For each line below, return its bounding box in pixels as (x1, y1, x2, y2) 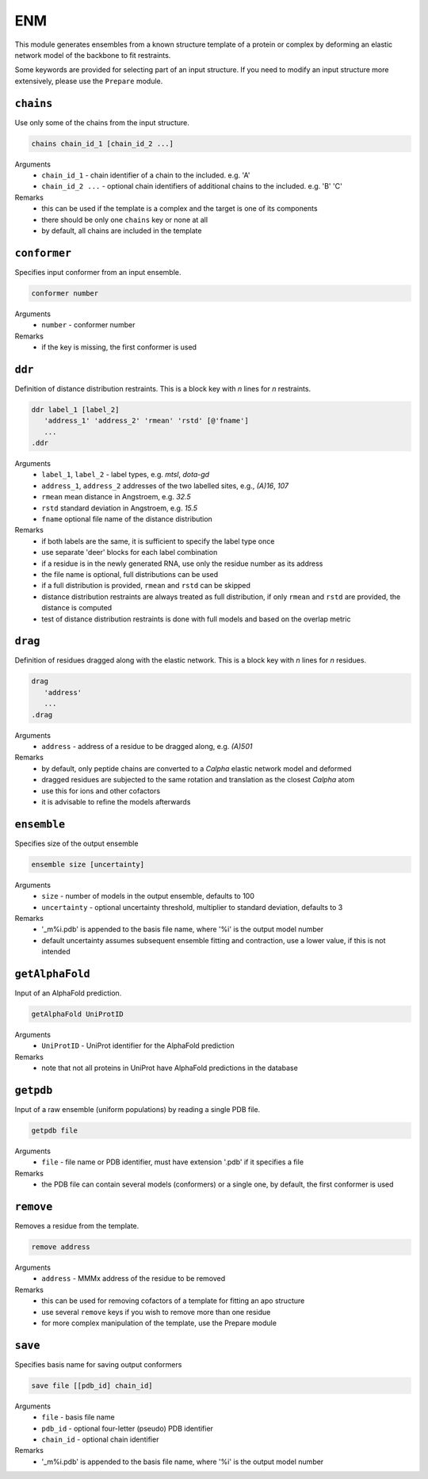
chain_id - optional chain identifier (41, 1435, 159, 1444)
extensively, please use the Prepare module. (14, 76, 163, 86)
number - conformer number (41, 320, 136, 330)
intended (41, 947, 71, 957)
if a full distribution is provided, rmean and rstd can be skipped (41, 581, 251, 590)
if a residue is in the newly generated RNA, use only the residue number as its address (41, 559, 323, 568)
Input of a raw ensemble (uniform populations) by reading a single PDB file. (14, 1105, 261, 1114)
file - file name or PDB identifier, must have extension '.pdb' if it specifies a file (41, 1157, 304, 1167)
